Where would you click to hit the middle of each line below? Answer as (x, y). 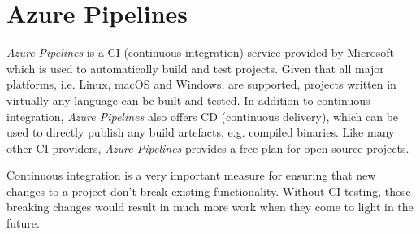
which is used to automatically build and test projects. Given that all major (195, 68)
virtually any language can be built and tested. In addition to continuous (188, 100)
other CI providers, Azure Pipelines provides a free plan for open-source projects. (208, 147)
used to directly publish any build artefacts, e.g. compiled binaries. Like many (201, 132)
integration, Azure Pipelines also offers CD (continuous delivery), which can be (203, 116)
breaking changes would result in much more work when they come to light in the (210, 207)
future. (23, 223)
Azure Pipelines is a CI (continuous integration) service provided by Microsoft (200, 52)
